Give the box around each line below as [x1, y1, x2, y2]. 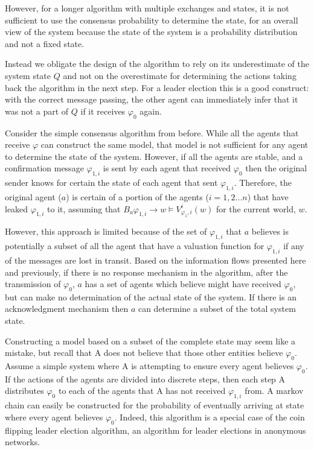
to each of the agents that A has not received [58, 384, 226, 397]
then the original [245, 162, 307, 174]
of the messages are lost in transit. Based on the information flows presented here [5, 253, 306, 266]
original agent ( [5, 190, 62, 203]
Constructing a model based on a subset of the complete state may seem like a [5, 334, 296, 347]
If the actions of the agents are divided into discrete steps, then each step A [5, 372, 286, 385]
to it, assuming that [47, 202, 121, 215]
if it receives [80, 104, 126, 117]
